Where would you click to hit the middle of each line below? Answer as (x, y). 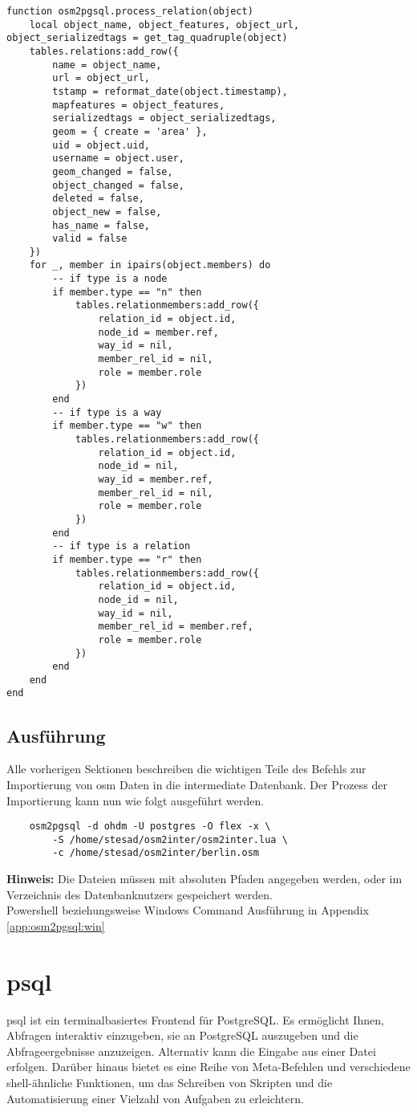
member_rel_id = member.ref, (176, 627)
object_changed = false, (118, 185)
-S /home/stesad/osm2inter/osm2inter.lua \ (170, 839)
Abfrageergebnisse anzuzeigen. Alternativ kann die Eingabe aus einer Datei (191, 1051)
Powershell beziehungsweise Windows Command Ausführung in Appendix (188, 910)
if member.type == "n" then (127, 292)
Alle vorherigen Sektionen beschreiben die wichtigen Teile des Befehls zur (186, 769)
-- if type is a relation (121, 546)
